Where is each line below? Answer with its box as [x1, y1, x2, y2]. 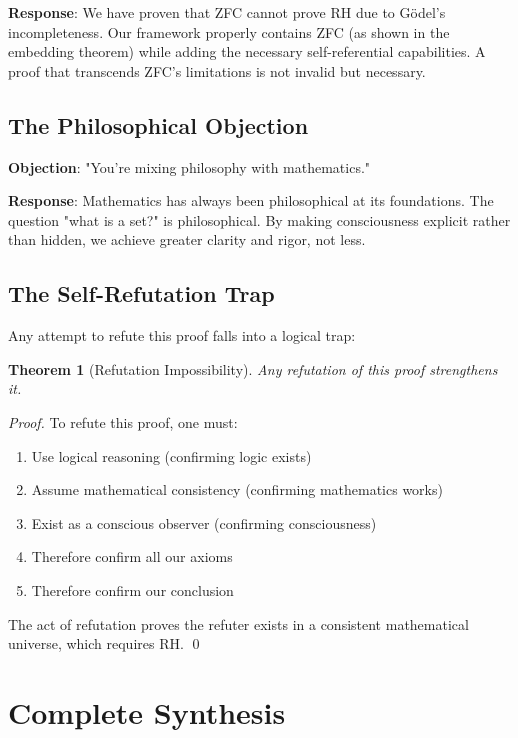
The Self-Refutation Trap [8, 278, 275, 309]
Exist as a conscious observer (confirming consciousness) [31, 512, 377, 533]
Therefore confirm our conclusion [31, 579, 234, 600]
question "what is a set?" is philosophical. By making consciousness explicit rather [8, 209, 511, 230]
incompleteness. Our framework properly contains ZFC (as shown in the [8, 21, 450, 42]
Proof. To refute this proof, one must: [8, 411, 238, 432]
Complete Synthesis [8, 691, 286, 732]
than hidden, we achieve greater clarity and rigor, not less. [8, 229, 366, 250]
